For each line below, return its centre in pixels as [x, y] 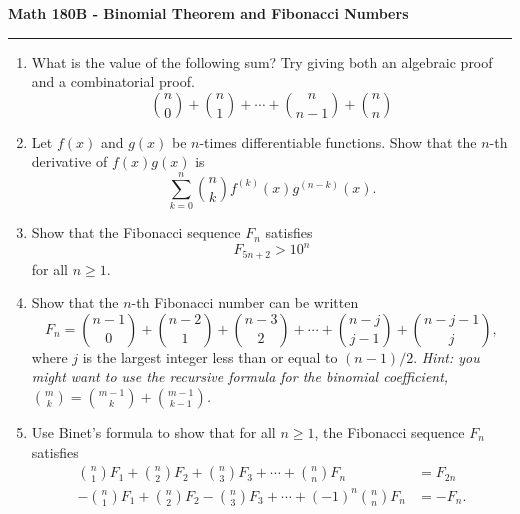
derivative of [69, 161]
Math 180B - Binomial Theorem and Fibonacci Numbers [208, 13]
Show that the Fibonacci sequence [136, 232]
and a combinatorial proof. [113, 81]
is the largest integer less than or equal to [210, 356]
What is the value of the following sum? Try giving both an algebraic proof [262, 61]
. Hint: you [446, 356]
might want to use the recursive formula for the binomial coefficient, [240, 376]
